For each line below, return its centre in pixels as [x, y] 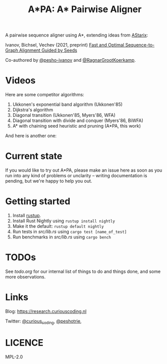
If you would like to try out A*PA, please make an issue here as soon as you [84, 170]
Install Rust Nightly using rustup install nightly [64, 221]
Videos [20, 81]
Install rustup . [27, 215]
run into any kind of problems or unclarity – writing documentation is [76, 176]
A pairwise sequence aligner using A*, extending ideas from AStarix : [77, 35]
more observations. [25, 276]
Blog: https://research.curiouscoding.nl [46, 311]
